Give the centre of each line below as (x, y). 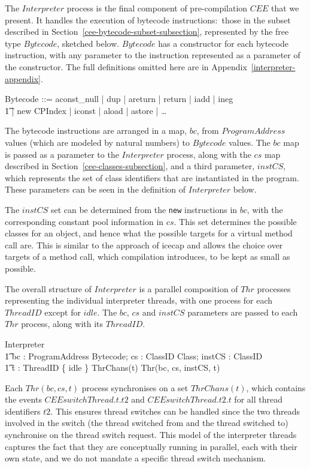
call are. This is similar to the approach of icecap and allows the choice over (144, 244)
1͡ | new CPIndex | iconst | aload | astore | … (86, 110)
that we (285, 8)
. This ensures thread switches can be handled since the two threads (175, 411)
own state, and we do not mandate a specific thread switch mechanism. (136, 458)
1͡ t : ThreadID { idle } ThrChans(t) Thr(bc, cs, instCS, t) (113, 367)
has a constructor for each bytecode (223, 43)
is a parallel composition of (189, 288)
